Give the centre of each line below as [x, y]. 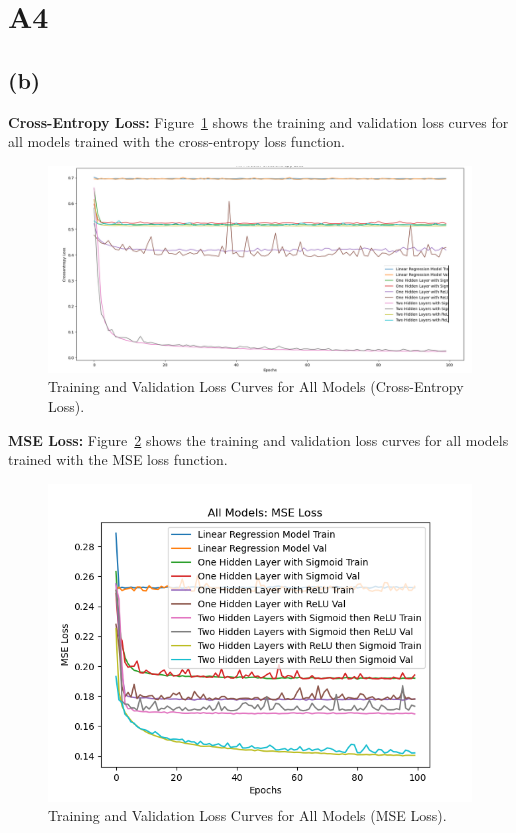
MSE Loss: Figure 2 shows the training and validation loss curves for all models [258, 439]
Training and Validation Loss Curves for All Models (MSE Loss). [247, 815]
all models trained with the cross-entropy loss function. [176, 141]
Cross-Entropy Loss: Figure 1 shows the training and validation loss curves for [258, 121]
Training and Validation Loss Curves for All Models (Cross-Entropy [256, 386]
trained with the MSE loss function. [118, 459]
